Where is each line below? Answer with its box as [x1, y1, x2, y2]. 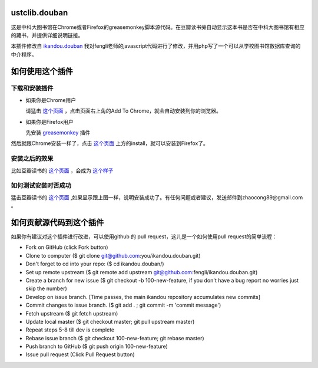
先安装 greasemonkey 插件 [25, 129, 91, 136]
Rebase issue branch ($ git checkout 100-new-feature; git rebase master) [25, 334, 204, 341]
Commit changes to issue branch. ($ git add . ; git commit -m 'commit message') [25, 301, 221, 309]
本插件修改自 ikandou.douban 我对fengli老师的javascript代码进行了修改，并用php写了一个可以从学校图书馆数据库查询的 [11, 42, 301, 50]
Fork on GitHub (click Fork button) [25, 244, 108, 251]
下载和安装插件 [11, 84, 54, 93]
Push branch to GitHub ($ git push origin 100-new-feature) [25, 343, 168, 350]
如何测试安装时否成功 [11, 182, 72, 190]
